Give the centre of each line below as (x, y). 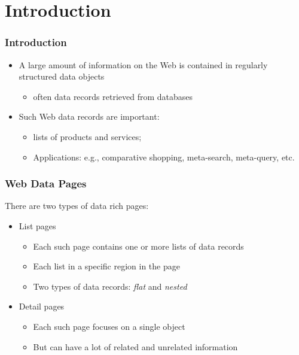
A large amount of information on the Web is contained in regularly (143, 64)
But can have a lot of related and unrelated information (135, 346)
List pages (37, 225)
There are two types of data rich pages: (77, 206)
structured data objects (62, 76)
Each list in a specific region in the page (106, 266)
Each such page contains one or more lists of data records (138, 246)
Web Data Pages (46, 183)
